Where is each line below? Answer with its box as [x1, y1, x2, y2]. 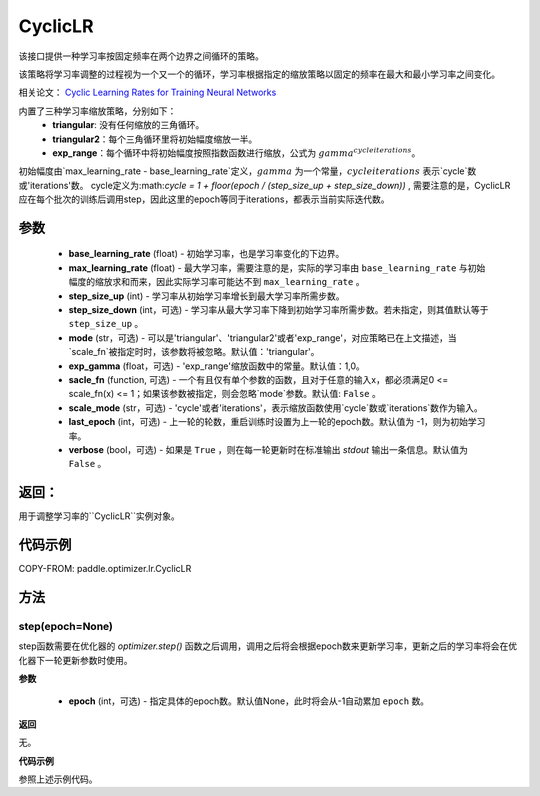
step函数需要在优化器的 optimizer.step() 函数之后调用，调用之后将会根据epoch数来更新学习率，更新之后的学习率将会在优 [18, 640, 518, 652]
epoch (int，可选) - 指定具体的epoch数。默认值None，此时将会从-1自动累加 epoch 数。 [68, 695, 430, 707]
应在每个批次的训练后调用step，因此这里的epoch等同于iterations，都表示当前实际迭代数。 [18, 193, 390, 205]
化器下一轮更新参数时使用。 [18, 654, 133, 666]
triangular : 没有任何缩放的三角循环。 [52, 119, 205, 131]
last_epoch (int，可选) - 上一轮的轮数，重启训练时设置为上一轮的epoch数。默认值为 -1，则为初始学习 [68, 416, 486, 428]
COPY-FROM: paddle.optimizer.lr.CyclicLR [18, 563, 192, 575]
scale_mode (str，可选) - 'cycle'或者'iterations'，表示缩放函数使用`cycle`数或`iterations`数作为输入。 [68, 401, 484, 414]
